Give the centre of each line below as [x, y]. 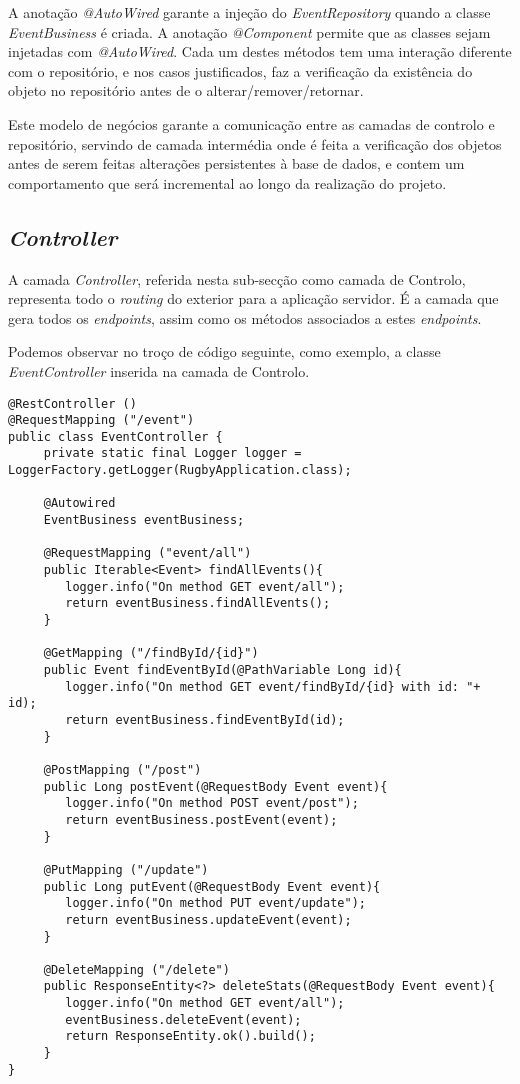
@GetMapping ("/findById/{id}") [151, 653]
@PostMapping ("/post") [122, 769]
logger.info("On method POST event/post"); [212, 803]
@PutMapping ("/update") [126, 869]
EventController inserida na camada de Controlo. [159, 370]
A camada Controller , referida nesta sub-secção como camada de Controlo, [237, 278]
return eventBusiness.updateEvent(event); [208, 919]
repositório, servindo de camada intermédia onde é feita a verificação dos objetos [255, 143]
